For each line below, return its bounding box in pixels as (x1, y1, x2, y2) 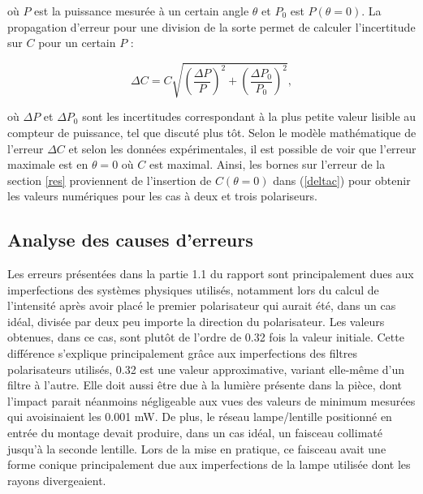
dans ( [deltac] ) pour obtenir (273, 171, 411, 188)
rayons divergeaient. (7, 471, 106, 488)
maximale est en (7, 156, 88, 173)
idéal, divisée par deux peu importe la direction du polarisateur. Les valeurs (7, 312, 385, 329)
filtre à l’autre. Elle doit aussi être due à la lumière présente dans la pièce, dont (7, 376, 403, 393)
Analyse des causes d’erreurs (7, 227, 253, 252)
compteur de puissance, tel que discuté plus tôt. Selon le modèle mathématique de (7, 123, 417, 140)
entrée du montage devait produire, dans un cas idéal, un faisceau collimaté (7, 424, 382, 441)
